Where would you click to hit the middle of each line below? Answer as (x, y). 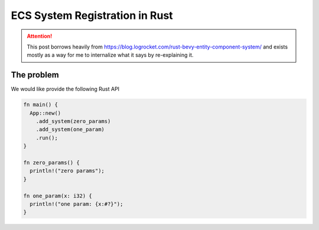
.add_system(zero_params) (73, 121)
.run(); (47, 138)
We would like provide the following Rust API (65, 89)
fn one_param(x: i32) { (58, 196)
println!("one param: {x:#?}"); (77, 204)
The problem (35, 75)
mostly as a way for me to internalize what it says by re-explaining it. (110, 55)
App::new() (45, 113)
